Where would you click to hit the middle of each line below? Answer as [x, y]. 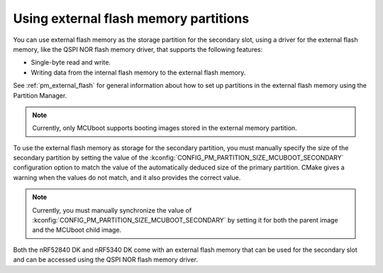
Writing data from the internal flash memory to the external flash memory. [138, 72]
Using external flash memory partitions [131, 18]
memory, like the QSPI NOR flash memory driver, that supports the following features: [138, 49]
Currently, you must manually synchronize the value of [112, 210]
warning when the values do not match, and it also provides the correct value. [127, 177]
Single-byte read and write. [71, 62]
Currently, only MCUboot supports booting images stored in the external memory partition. [165, 128]
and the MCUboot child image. [77, 230]
